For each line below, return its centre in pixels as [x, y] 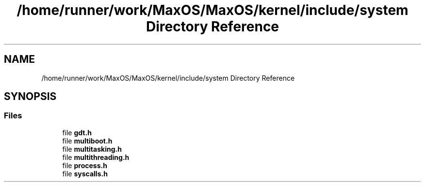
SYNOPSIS [30, 97]
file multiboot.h [87, 141]
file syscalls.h [85, 173]
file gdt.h [77, 132]
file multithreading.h [96, 157]
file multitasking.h [92, 149]
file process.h [85, 165]
